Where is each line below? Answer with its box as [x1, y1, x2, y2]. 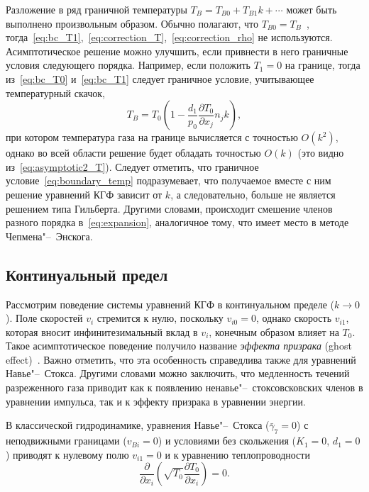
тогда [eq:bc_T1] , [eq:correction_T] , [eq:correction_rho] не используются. [6, 30, 333, 45]
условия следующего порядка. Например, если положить [6, 57, 250, 72]
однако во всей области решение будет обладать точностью [6, 145, 261, 160]
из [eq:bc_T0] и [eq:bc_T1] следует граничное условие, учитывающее [6, 71, 314, 86]
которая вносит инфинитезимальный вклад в [6, 324, 198, 339]
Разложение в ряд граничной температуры [6, 2, 187, 16]
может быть [286, 2, 337, 16]
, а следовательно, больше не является [170, 186, 336, 201]
